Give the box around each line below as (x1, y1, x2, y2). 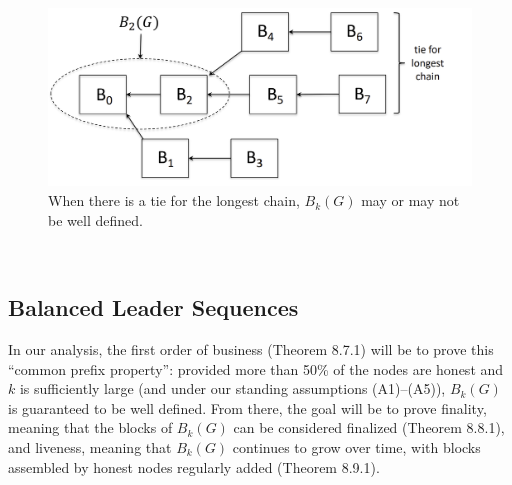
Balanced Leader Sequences (8, 292, 299, 323)
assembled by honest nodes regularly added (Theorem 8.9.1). (8, 456, 380, 477)
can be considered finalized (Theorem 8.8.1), (233, 417, 505, 438)
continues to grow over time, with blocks (232, 437, 481, 457)
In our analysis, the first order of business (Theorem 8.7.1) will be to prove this (8, 339, 494, 360)
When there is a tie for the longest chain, (48, 190, 300, 211)
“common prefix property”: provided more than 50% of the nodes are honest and (8, 358, 504, 379)
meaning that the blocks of (8, 417, 173, 438)
